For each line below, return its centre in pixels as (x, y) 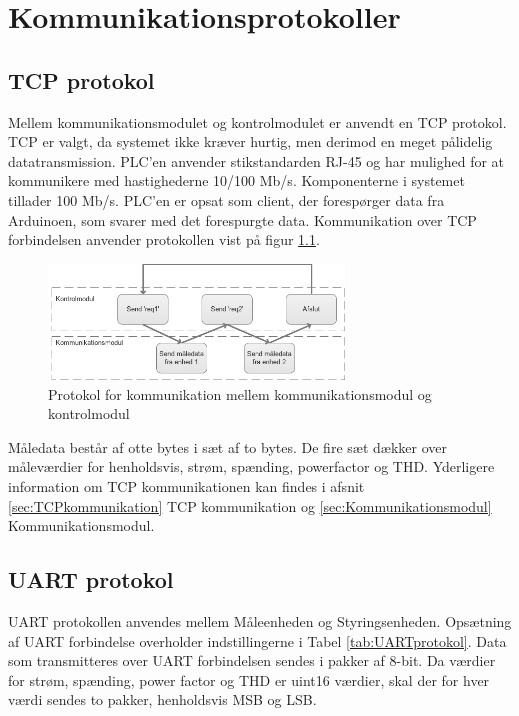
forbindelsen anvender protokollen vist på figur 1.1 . (164, 239)
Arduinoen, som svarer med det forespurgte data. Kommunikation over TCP (242, 219)
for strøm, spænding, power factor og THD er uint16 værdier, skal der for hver (249, 679)
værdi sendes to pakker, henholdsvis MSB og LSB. (162, 699)
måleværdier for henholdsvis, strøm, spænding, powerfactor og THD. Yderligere (251, 466)
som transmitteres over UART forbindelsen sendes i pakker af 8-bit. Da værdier (252, 660)
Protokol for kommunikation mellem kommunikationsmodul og (240, 393)
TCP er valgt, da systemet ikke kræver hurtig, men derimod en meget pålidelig (250, 141)
